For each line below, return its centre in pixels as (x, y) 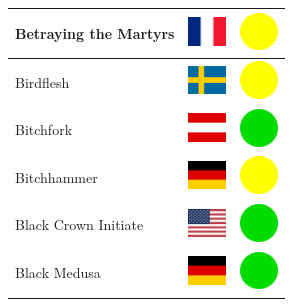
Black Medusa (58, 272)
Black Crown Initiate (79, 224)
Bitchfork (44, 129)
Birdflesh (42, 81)
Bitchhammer (56, 176)
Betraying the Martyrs (95, 32)
